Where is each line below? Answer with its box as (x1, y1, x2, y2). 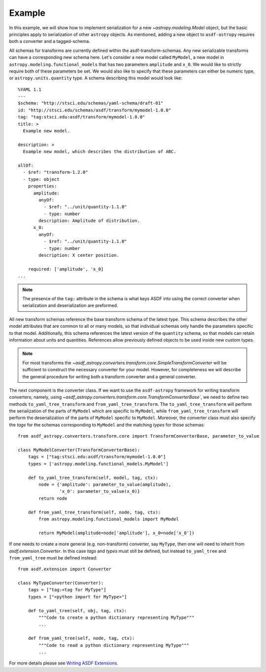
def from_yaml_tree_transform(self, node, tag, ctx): (28, 509, 161, 515)
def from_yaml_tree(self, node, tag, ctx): (28, 635, 135, 641)
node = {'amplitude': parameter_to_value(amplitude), (38, 481, 171, 487)
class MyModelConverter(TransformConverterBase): (18, 447, 140, 453)
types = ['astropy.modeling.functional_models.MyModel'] (28, 461, 168, 467)
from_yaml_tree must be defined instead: (9, 554, 98, 560)
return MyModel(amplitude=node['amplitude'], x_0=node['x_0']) (38, 530, 195, 536)
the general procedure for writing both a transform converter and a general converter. (22, 373, 197, 380)
